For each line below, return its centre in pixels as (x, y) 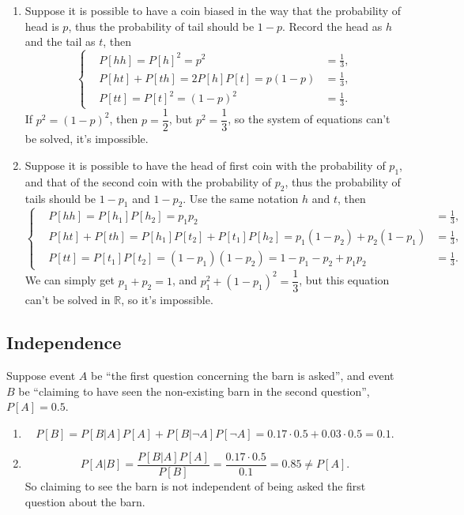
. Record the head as (332, 26)
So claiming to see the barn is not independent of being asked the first (195, 486)
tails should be (60, 198)
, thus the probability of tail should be (161, 26)
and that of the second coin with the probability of (148, 181)
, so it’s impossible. (167, 300)
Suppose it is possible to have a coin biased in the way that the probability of (213, 10)
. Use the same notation (241, 198)
